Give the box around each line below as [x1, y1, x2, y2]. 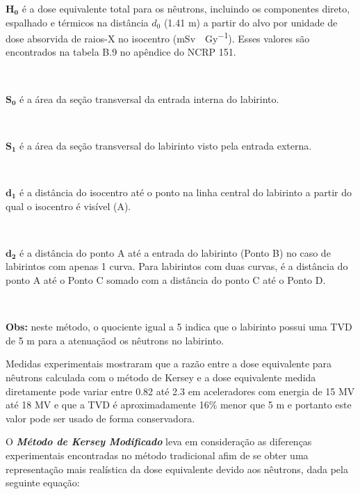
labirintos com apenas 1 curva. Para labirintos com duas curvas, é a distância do [6, 259, 348, 273]
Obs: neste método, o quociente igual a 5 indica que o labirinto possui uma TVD [6, 319, 352, 334]
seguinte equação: [6, 475, 80, 490]
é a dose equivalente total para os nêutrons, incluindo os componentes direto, [22, 1, 350, 15]
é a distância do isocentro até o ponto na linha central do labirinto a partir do [19, 185, 352, 199]
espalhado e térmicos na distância [6, 15, 149, 29]
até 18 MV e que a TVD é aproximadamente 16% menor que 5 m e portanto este [6, 397, 352, 412]
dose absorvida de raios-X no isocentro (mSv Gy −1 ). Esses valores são [6, 29, 310, 45]
